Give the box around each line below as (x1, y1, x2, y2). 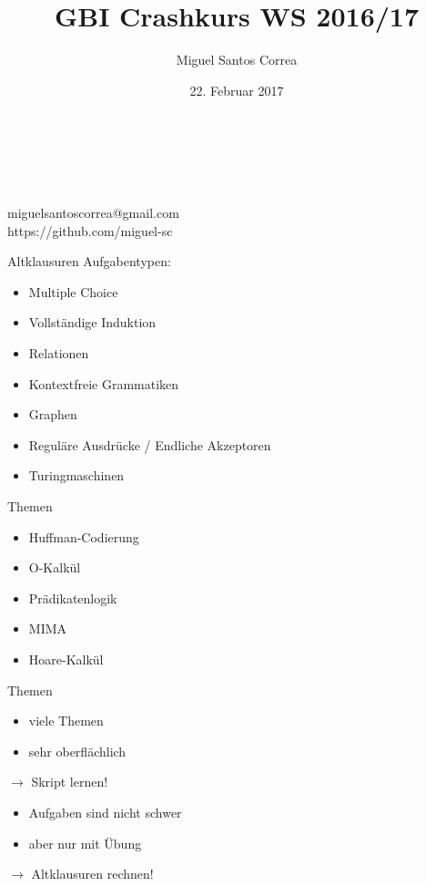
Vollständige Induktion (28, 313, 157, 332)
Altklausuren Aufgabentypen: (7, 252, 171, 271)
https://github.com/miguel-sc (7, 221, 173, 240)
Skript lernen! (31, 772, 108, 791)
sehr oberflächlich (28, 741, 127, 760)
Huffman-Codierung (28, 527, 139, 546)
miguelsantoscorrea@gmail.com (7, 203, 179, 222)
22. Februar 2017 (189, 80, 284, 99)
